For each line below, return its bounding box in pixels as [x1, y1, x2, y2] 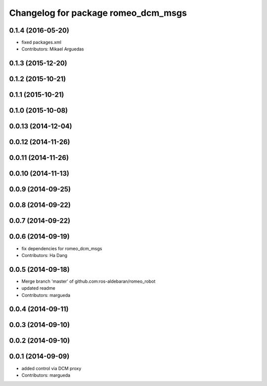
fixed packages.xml [21, 40, 62, 45]
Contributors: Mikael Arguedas [21, 46, 84, 52]
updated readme [21, 285, 55, 291]
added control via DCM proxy [21, 365, 82, 371]
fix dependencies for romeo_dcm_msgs [21, 245, 102, 252]
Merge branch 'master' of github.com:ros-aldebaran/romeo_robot [21, 278, 156, 284]
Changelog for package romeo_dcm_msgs [9, 7, 187, 18]
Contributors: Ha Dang [21, 252, 68, 258]
